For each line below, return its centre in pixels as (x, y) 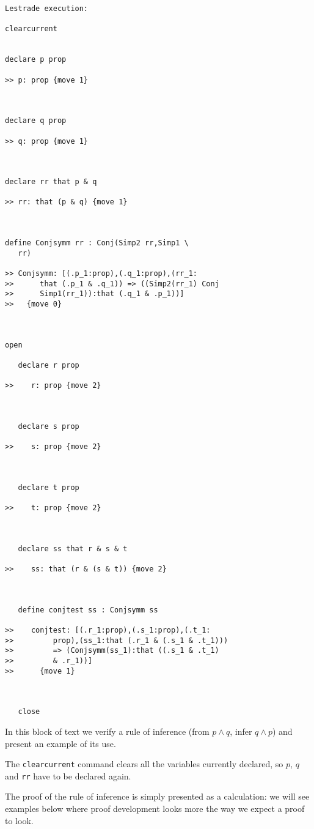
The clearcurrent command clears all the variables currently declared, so (144, 764)
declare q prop (36, 121)
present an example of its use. (60, 743)
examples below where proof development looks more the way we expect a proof (155, 809)
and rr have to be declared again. (68, 775)
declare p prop (36, 60)
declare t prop (49, 487)
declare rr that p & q (51, 182)
